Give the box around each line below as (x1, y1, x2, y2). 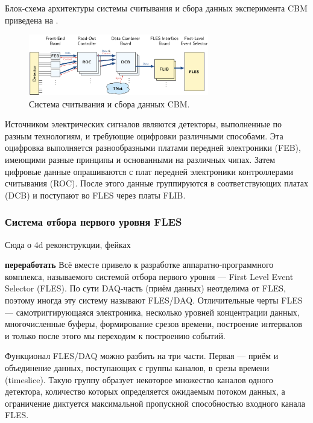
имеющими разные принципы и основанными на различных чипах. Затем (5, 153, 276, 166)
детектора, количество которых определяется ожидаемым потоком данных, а (5, 385, 285, 398)
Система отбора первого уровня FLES (5, 214, 182, 229)
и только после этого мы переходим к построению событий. (5, 329, 226, 342)
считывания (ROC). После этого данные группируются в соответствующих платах (5, 177, 309, 189)
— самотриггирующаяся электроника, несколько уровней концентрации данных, (5, 305, 300, 318)
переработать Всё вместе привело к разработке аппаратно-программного (5, 258, 274, 271)
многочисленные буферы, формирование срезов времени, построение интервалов (5, 317, 302, 330)
